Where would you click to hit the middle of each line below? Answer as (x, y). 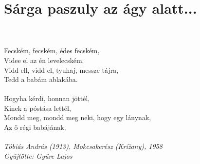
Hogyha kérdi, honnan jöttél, (47, 98)
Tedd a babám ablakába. (41, 79)
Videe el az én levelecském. (44, 60)
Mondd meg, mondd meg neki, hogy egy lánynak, (78, 117)
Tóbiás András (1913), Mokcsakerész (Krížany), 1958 (83, 146)
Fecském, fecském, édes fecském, (52, 51)
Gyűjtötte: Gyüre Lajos (38, 155)
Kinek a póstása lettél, (37, 108)
